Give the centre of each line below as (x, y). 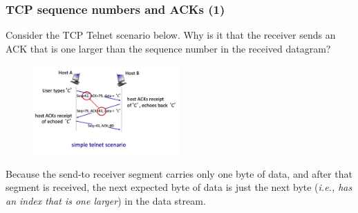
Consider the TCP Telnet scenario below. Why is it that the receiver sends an (171, 35)
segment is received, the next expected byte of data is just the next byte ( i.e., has (179, 187)
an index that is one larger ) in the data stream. (106, 200)
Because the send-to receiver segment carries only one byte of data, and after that (179, 173)
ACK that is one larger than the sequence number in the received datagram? (168, 48)
